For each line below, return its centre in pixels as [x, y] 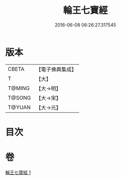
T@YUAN [19, 107]
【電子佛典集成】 [56, 69]
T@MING [19, 88]
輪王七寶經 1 [18, 172]
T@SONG [20, 97]
